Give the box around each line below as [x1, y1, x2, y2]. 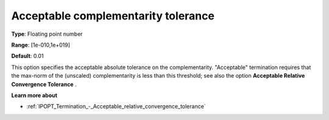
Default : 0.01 [11, 52, 44, 60]
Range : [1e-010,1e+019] [11, 41, 70, 48]
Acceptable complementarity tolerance [11, 9, 214, 22]
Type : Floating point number [11, 30, 83, 38]
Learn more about [11, 92, 58, 99]
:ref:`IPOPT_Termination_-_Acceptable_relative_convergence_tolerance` [26, 103, 207, 110]
